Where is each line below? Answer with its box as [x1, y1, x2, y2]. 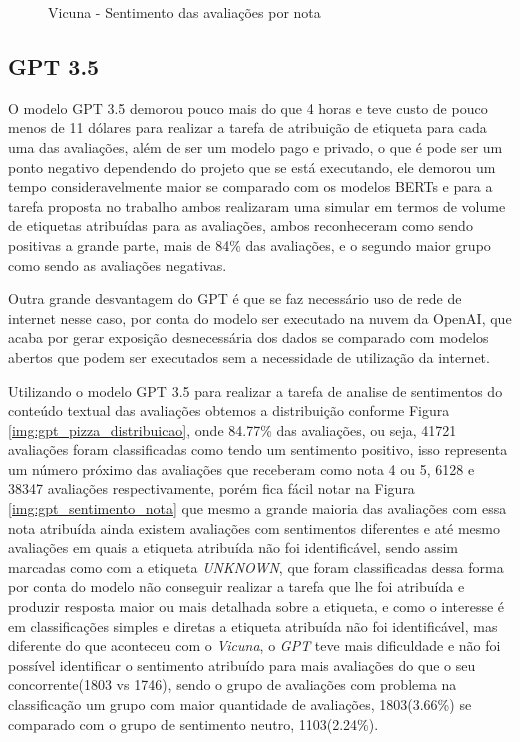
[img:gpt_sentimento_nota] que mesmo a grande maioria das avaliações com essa [8, 498, 507, 519]
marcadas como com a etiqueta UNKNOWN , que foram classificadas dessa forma [8, 556, 504, 577]
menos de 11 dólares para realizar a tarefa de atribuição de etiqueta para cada [8, 117, 487, 138]
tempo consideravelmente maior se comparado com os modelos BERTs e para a [8, 176, 493, 197]
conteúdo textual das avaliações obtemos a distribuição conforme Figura [8, 400, 450, 421]
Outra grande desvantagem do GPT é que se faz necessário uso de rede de [8, 288, 462, 309]
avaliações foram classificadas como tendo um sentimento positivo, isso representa [8, 439, 508, 460]
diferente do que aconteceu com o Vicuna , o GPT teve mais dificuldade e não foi [8, 635, 501, 656]
